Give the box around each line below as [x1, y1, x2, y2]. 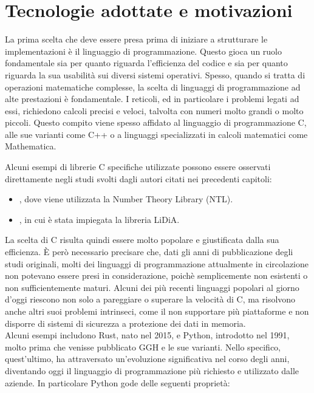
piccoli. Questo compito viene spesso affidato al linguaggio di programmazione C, [5, 116, 307, 129]
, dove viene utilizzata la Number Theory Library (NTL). [19, 193, 233, 205]
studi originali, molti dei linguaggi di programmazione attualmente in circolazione [5, 257, 309, 270]
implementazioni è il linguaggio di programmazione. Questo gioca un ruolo [5, 44, 282, 57]
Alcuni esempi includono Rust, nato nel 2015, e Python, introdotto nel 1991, [5, 329, 290, 341]
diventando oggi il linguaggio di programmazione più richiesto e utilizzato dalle [5, 364, 299, 377]
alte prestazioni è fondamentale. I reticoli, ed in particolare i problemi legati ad [5, 92, 299, 105]
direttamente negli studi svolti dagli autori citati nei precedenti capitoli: [5, 172, 272, 185]
